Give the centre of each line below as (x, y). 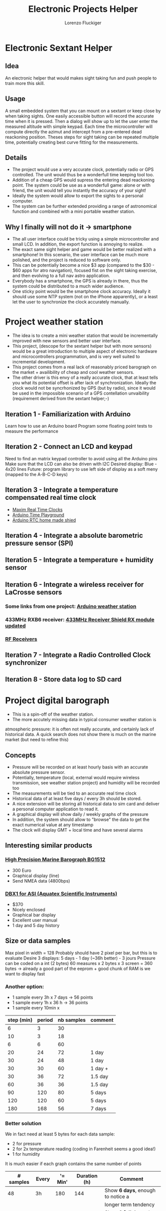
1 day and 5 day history (36, 926)
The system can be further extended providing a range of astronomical (84, 206)
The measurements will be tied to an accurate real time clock (74, 793)
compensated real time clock (51, 498)
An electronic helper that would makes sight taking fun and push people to (81, 78)
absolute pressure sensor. (39, 772)
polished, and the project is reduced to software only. (66, 260)
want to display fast (25, 973)
